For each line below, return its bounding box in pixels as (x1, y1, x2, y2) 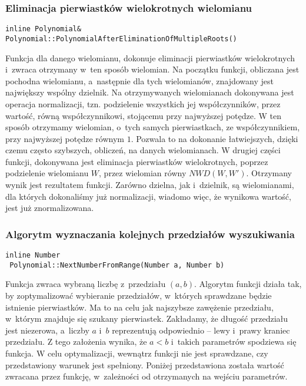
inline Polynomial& (5, 25, 81, 34)
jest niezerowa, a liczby (5, 324, 89, 336)
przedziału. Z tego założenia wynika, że (5, 335, 147, 348)
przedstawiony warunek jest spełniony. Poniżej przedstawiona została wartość (5, 358, 284, 371)
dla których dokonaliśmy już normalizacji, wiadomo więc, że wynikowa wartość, (5, 190, 291, 202)
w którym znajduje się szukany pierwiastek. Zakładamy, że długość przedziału (5, 312, 288, 325)
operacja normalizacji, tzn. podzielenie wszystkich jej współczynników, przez (5, 97, 281, 110)
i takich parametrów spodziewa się (171, 335, 297, 348)
